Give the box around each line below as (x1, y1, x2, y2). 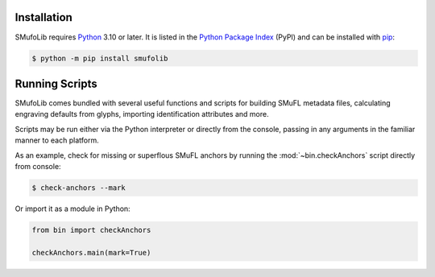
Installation (14, 10, 72, 24)
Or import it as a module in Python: (14, 204, 130, 213)
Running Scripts (14, 76, 97, 90)
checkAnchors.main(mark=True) (31, 248, 151, 257)
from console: (14, 161, 61, 171)
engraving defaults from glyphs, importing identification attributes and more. (14, 110, 269, 119)
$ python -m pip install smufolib (31, 53, 168, 63)
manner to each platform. (14, 135, 100, 145)
